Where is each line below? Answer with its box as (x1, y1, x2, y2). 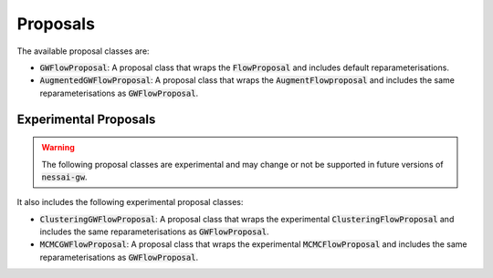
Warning (41, 142, 75, 153)
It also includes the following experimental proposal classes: (16, 197, 244, 208)
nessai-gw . (41, 171, 88, 182)
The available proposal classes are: (16, 46, 150, 57)
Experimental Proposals (16, 111, 156, 127)
